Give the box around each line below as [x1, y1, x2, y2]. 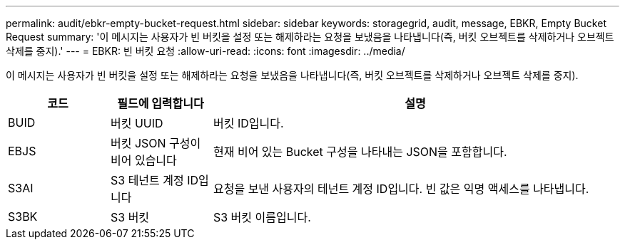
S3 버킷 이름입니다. [213, 210, 311, 224]
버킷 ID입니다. [213, 116, 284, 130]
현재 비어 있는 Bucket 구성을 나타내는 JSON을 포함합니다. [213, 145, 507, 159]
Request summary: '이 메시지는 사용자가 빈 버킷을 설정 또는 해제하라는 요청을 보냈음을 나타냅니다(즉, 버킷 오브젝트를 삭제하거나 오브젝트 [6, 31, 614, 43]
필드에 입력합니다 [117, 96, 204, 110]
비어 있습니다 [110, 153, 177, 167]
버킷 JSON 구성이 [110, 136, 201, 150]
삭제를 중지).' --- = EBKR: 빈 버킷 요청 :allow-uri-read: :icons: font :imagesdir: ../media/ [6, 45, 405, 57]
